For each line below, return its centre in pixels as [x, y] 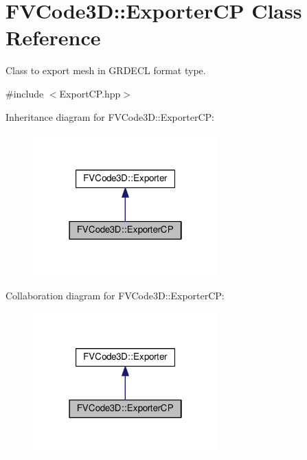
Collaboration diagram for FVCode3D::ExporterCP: [115, 295]
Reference [53, 37]
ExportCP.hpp [90, 93]
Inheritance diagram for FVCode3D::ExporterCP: [110, 116]
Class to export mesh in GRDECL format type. [106, 70]
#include [25, 93]
